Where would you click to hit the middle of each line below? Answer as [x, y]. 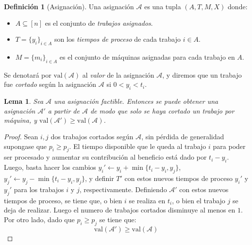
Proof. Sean [21, 136]
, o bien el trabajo [199, 200]
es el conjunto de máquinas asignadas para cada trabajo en [147, 57]
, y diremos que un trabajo [202, 74]
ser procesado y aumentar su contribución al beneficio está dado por [105, 157]
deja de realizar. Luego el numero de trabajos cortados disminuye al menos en [120, 210]
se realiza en [147, 200]
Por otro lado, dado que [39, 219]
